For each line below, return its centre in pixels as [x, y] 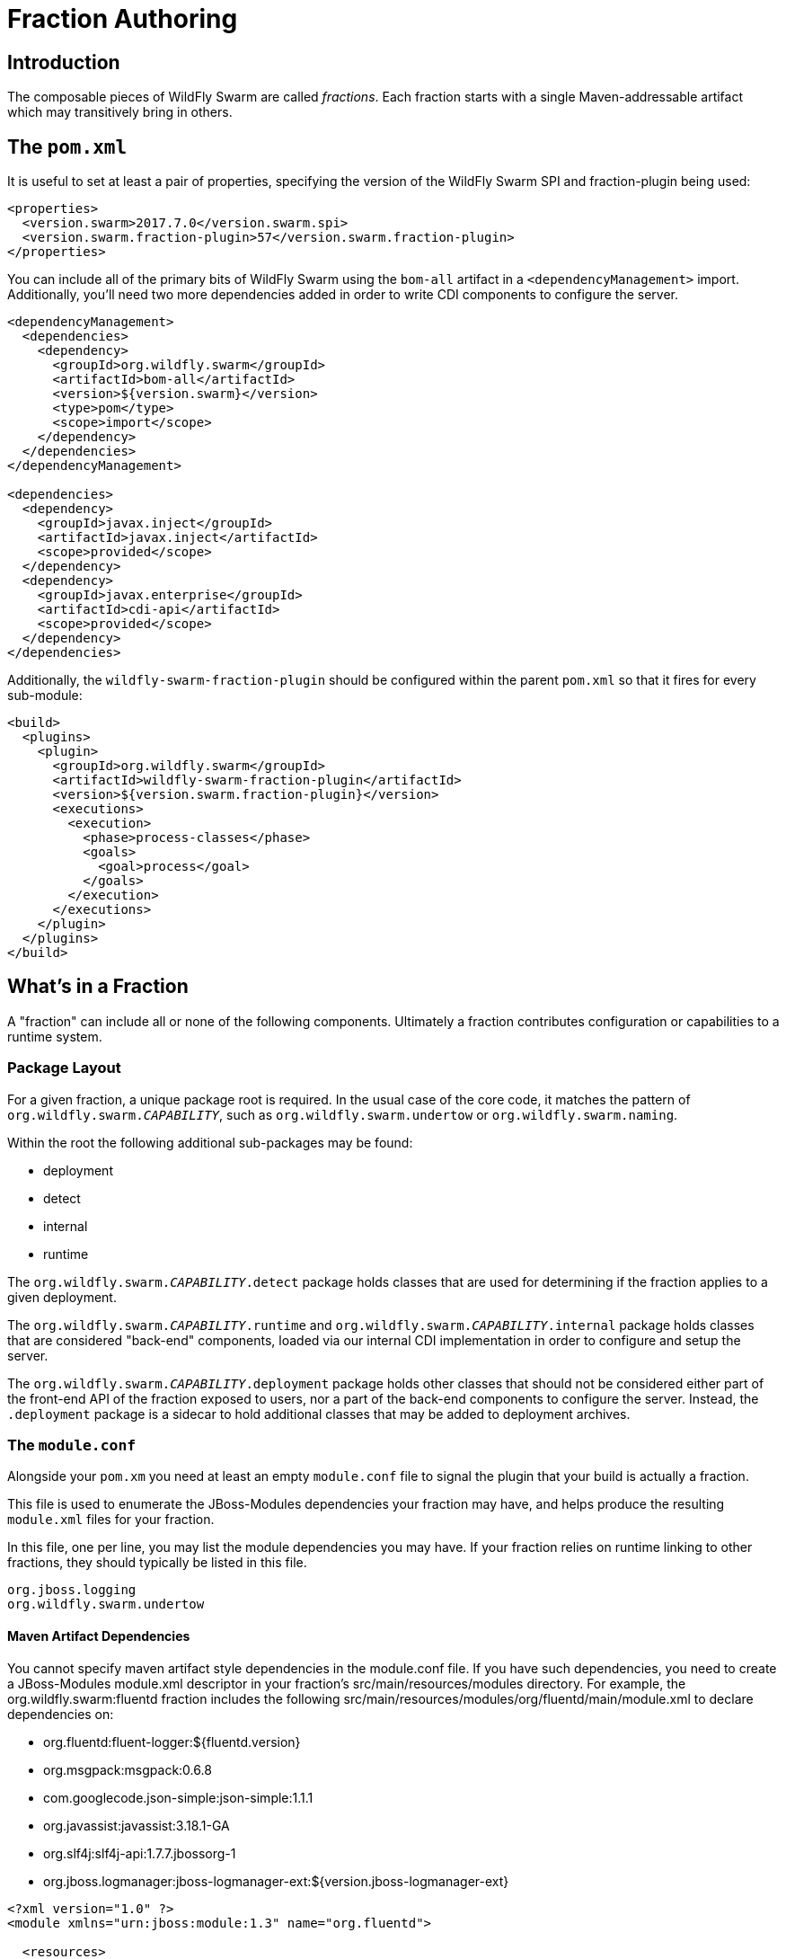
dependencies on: [61, 1714]
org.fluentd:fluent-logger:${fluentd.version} [172, 1742]
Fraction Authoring [123, 19]
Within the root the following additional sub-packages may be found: [210, 1142]
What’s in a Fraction [98, 987]
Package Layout [64, 1068]
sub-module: [45, 696]
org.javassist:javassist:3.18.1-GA [137, 1825]
